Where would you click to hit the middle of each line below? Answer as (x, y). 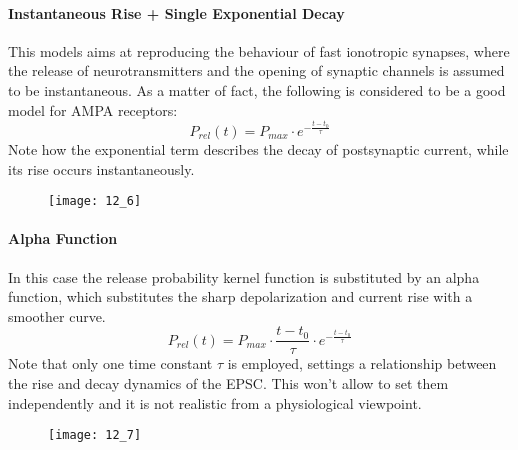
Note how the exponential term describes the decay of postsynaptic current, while (258, 148)
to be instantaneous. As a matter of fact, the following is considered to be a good (257, 89)
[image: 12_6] (95, 201)
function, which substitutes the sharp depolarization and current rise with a (240, 296)
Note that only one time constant (110, 363)
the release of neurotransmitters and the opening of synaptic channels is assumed (256, 70)
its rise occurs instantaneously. (101, 168)
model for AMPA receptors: (93, 109)
